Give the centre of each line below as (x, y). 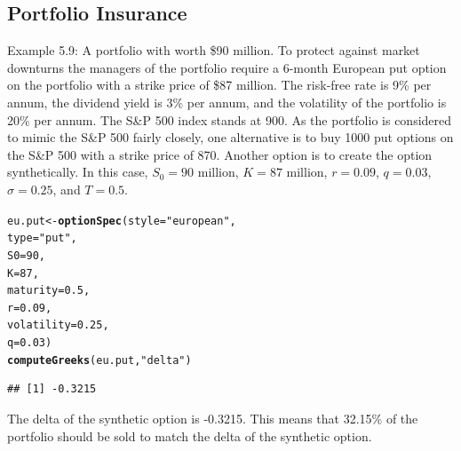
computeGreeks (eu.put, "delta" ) (99, 360)
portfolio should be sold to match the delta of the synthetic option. (190, 435)
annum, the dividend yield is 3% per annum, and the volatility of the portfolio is (227, 102)
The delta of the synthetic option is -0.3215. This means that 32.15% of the (213, 419)
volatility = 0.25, (58, 325)
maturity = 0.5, (49, 291)
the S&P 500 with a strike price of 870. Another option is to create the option (220, 154)
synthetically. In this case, (78, 172)
